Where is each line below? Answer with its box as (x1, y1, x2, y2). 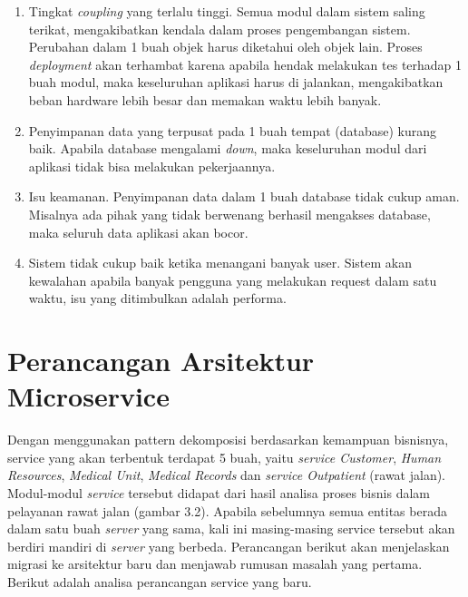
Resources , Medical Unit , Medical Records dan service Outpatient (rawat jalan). (7, 465, 445, 484)
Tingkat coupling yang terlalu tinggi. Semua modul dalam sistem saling (28, 2, 425, 20)
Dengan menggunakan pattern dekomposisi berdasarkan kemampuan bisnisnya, (7, 430, 449, 449)
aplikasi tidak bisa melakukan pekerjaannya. (28, 156, 276, 175)
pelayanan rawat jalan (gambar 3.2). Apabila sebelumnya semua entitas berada (7, 501, 447, 520)
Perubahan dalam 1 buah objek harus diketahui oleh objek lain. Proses (28, 37, 423, 56)
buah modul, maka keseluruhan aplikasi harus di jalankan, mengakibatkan (28, 73, 444, 92)
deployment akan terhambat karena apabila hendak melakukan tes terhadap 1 (28, 54, 463, 73)
